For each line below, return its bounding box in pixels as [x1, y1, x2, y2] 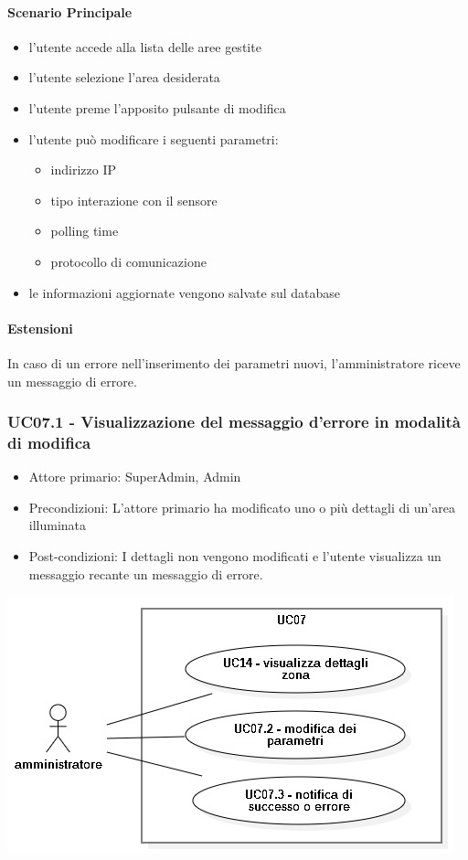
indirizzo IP [50, 160, 117, 179]
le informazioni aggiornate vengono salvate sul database [28, 282, 340, 302]
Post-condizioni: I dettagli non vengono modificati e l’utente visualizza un [28, 547, 441, 566]
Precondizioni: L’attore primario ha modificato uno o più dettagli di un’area [28, 497, 455, 516]
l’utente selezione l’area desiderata [28, 68, 220, 87]
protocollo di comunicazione [50, 251, 207, 271]
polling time [50, 221, 119, 240]
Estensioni [7, 318, 73, 337]
